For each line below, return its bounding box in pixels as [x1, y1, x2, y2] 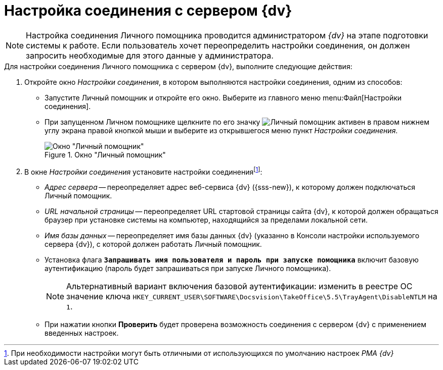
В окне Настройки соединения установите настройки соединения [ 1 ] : [24, 166, 262, 176]
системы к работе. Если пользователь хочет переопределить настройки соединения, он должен [26, 40, 410, 50]
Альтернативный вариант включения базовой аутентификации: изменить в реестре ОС [66, 281, 413, 292]
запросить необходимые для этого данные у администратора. [26, 50, 274, 61]
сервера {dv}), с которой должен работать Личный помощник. [45, 240, 262, 249]
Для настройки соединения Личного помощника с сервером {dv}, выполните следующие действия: [4, 62, 352, 71]
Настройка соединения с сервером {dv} [4, 2, 292, 19]
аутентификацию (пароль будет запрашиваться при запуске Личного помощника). [45, 264, 331, 273]
